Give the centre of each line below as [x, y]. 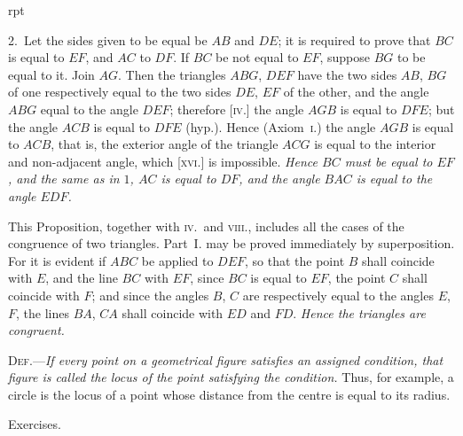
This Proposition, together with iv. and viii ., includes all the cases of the [206, 226]
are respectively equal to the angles [338, 295]
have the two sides [347, 74]
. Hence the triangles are [359, 312]
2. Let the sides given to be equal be [108, 39]
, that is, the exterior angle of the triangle [165, 144]
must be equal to [388, 161]
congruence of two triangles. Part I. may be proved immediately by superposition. [231, 243]
